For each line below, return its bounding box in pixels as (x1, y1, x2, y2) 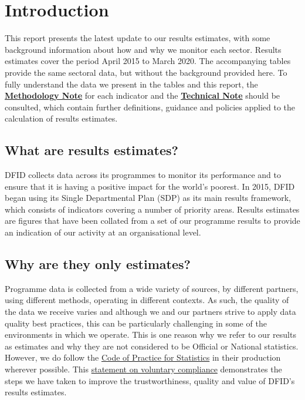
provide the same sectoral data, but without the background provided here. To (5, 66, 287, 78)
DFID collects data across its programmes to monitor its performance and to (5, 169, 282, 181)
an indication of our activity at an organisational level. (5, 226, 201, 238)
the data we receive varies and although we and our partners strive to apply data (5, 305, 296, 318)
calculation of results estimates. (5, 112, 118, 125)
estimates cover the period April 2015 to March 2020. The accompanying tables (5, 55, 291, 67)
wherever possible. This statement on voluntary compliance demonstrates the (5, 363, 282, 375)
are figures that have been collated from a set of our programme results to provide (5, 214, 300, 227)
